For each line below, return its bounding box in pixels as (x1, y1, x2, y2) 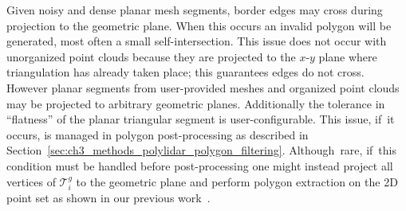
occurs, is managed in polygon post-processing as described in (6, 126, 309, 143)
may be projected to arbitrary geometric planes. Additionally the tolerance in (6, 95, 385, 111)
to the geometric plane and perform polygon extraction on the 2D (76, 173, 398, 190)
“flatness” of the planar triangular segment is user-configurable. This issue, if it (6, 111, 395, 127)
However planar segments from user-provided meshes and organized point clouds (6, 79, 400, 96)
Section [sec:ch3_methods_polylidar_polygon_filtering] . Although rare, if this (6, 142, 396, 158)
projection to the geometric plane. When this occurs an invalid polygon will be (6, 17, 392, 33)
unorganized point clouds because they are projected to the (6, 48, 296, 64)
